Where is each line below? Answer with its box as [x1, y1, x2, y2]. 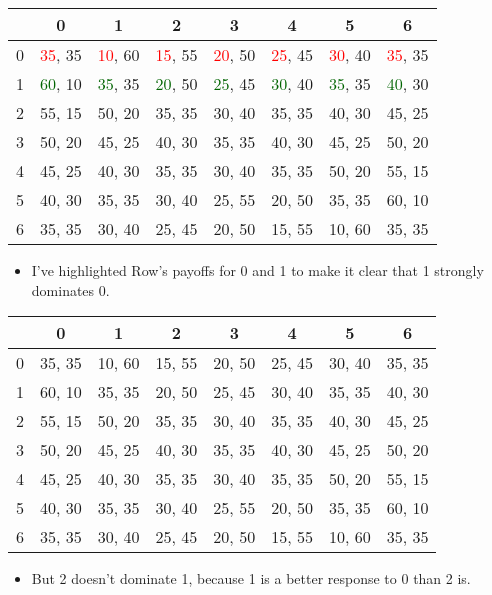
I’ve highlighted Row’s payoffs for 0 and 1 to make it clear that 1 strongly [31, 260, 484, 280]
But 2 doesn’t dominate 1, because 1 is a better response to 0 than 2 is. [31, 568, 471, 589]
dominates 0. [31, 279, 110, 300]
